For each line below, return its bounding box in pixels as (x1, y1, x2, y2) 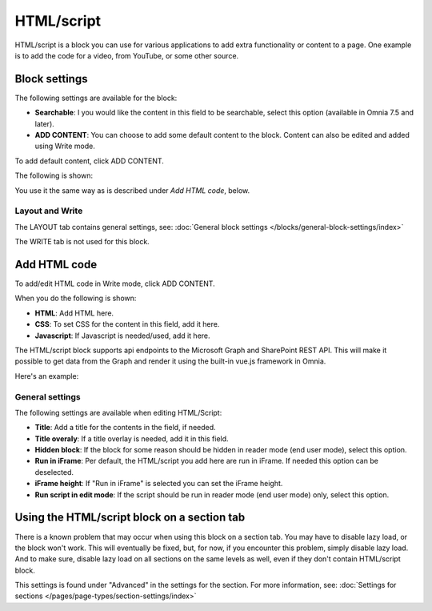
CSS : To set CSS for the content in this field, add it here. (34, 320, 220, 329)
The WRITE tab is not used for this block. (14, 237, 150, 247)
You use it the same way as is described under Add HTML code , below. (14, 185, 250, 195)
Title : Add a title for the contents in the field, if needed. (34, 423, 216, 432)
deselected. (34, 467, 74, 476)
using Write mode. (34, 141, 95, 151)
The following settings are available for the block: (14, 93, 178, 103)
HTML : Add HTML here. (34, 308, 114, 318)
